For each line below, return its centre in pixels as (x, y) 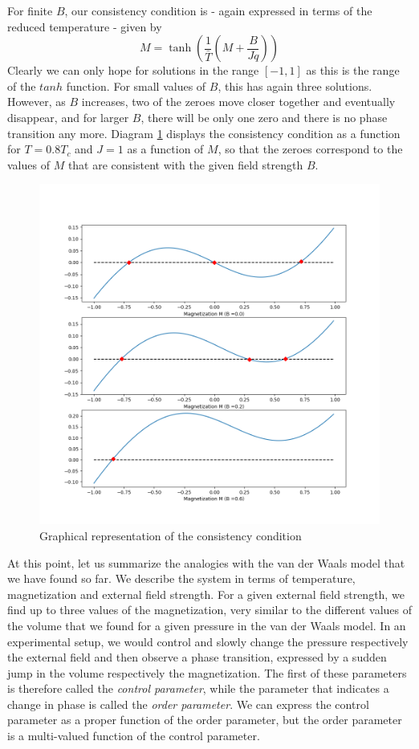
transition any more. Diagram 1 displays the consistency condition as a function (204, 133)
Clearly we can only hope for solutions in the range (133, 70)
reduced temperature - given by (85, 26)
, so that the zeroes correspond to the (310, 149)
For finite (30, 10)
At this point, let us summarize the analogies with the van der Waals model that (206, 562)
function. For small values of (136, 85)
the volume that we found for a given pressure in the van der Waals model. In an (207, 625)
